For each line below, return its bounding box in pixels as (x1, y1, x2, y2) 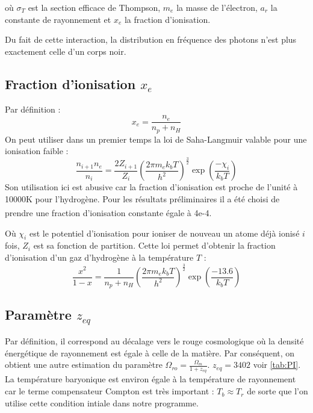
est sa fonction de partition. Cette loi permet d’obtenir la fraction (33, 239, 276, 252)
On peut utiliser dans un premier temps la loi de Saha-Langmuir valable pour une (5, 132, 307, 145)
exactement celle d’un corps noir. (5, 45, 126, 57)
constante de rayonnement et (5, 13, 111, 25)
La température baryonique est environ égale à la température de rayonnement (5, 373, 296, 385)
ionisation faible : (5, 144, 69, 157)
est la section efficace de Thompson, (28, 1, 161, 13)
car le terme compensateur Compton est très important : (5, 385, 214, 397)
